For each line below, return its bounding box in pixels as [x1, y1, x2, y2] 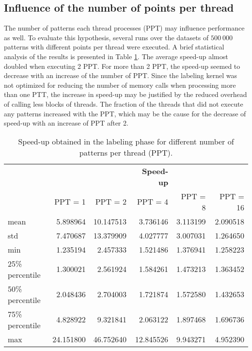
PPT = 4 [137, 196, 169, 207]
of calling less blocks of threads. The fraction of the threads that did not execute [4, 98, 243, 109]
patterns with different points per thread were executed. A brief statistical [4, 42, 224, 52]
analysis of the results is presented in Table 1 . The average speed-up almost [4, 51, 228, 61]
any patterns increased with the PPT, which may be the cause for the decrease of [4, 108, 246, 118]
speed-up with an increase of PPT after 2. [4, 118, 128, 128]
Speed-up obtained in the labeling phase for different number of [18, 135, 234, 147]
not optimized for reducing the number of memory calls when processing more [4, 80, 236, 90]
